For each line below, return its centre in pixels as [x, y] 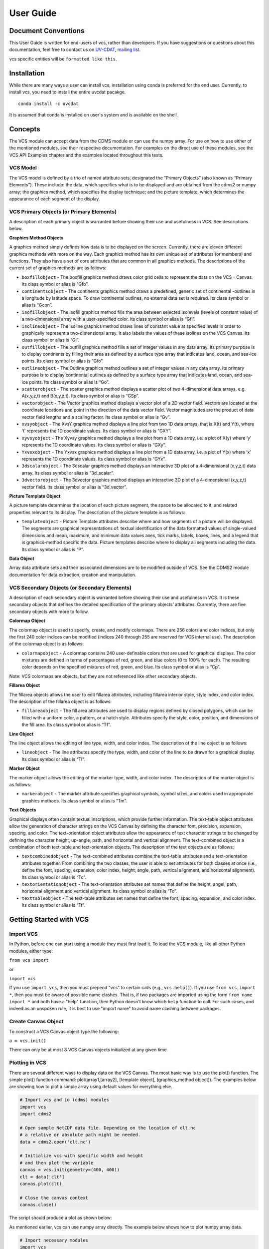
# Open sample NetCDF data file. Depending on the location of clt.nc [108, 1128]
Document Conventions [47, 31]
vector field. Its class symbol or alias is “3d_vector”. [74, 487]
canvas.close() [38, 1205]
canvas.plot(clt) [41, 1184]
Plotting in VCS [28, 1063]
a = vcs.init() [28, 1041]
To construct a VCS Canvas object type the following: [64, 1031]
